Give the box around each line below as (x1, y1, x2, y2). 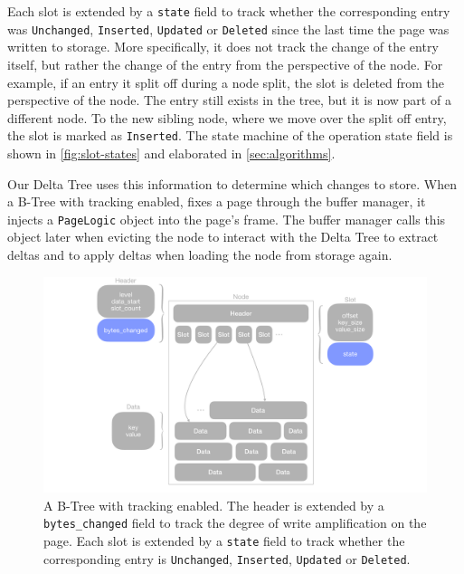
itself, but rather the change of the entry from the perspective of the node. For (7, 54, 443, 73)
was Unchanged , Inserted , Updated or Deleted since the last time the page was (7, 19, 450, 38)
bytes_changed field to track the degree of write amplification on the (43, 513, 427, 532)
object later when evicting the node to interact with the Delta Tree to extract (7, 227, 439, 246)
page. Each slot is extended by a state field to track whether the (43, 531, 405, 550)
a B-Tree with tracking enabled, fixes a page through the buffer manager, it (7, 192, 426, 211)
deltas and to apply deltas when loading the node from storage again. (7, 244, 393, 263)
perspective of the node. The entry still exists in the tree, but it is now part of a (7, 91, 451, 110)
